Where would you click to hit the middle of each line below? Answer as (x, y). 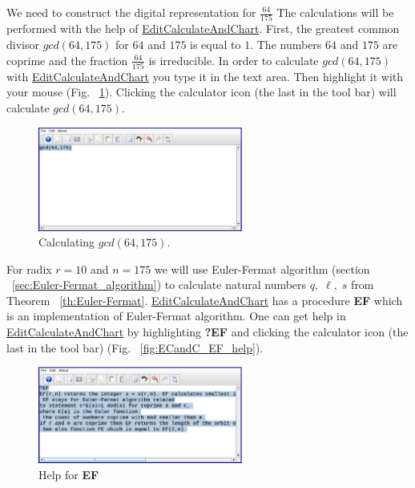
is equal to (216, 44)
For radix (29, 268)
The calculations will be (335, 12)
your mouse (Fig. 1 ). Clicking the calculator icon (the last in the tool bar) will (201, 92)
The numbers (289, 44)
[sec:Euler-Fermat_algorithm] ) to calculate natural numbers (159, 285)
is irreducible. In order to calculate (234, 60)
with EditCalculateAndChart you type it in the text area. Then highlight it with (205, 76)
